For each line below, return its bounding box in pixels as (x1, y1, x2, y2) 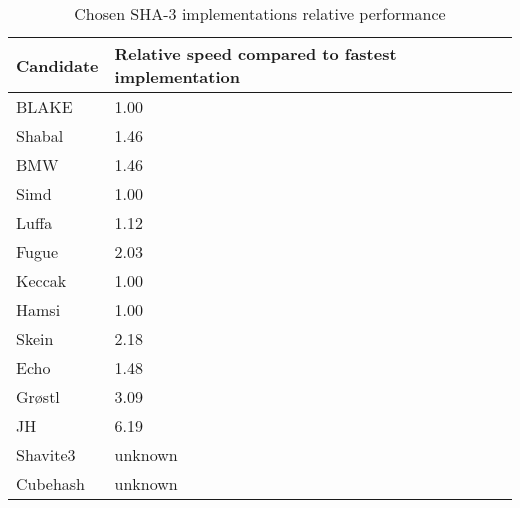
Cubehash (16, 472, 85, 495)
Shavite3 (16, 443, 76, 466)
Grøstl (16, 385, 60, 408)
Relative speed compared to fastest (114, 42, 397, 65)
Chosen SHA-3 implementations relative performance (74, 2, 446, 25)
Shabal (16, 124, 64, 147)
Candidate (16, 53, 99, 77)
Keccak (16, 269, 67, 292)
